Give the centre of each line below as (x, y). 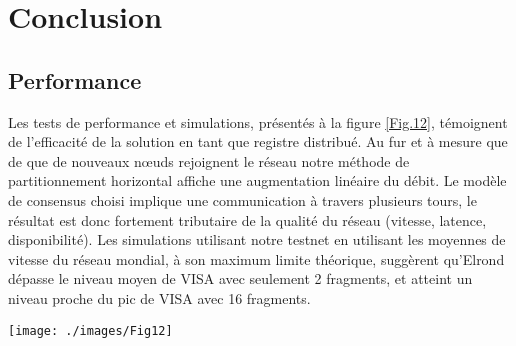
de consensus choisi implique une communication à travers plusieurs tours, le (242, 199)
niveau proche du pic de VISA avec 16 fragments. (159, 297)
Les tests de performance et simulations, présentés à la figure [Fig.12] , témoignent (258, 121)
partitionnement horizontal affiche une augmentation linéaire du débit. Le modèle (257, 180)
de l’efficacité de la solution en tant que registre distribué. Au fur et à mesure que (258, 141)
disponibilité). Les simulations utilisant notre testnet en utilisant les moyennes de (257, 239)
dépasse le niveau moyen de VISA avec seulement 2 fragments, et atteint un (240, 278)
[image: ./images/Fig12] (90, 330)
